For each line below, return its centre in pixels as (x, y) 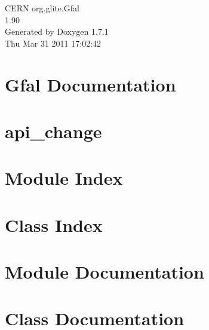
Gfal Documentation (90, 84)
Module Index (64, 178)
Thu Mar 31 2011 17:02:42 (53, 43)
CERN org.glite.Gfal (42, 8)
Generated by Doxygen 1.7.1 (57, 31)
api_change (53, 131)
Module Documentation (105, 272)
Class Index (54, 224)
